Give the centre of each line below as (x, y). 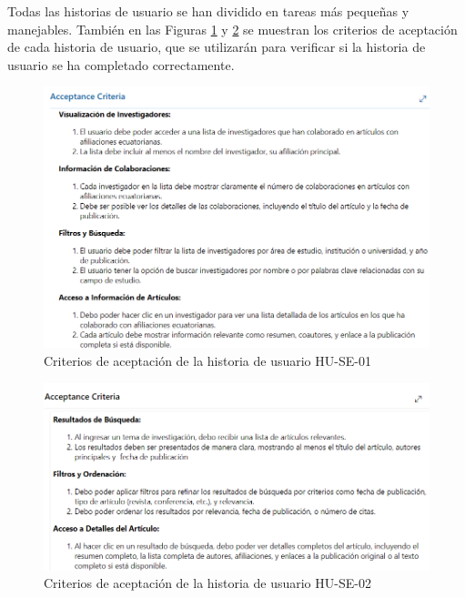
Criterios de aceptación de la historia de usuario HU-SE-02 (207, 583)
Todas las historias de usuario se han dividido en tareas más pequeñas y (208, 11)
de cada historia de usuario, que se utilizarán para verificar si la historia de (217, 47)
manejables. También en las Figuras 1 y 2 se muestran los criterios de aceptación (232, 29)
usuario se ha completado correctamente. (121, 64)
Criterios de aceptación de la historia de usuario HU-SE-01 (207, 361)
